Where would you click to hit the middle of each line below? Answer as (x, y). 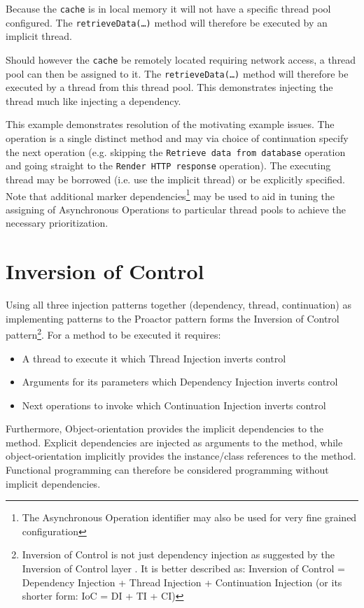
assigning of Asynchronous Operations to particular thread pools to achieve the (176, 209)
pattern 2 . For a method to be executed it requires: (113, 333)
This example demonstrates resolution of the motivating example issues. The (170, 124)
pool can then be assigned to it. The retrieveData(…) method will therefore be (177, 73)
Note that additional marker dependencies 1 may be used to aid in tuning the (170, 195)
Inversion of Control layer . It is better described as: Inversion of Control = (183, 568)
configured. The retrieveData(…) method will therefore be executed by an (167, 22)
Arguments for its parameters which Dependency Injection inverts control (180, 382)
